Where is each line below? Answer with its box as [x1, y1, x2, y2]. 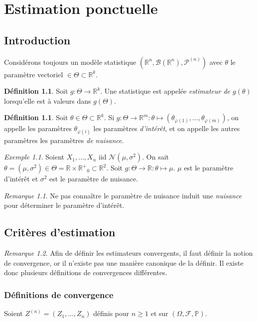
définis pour [93, 308, 129, 319]
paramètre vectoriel [4, 69, 63, 79]
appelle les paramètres [4, 123, 72, 134]
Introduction [4, 32, 71, 47]
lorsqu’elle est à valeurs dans [4, 95, 91, 106]
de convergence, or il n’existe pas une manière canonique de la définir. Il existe [4, 257, 244, 268]
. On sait [142, 152, 169, 162]
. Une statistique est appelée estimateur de [100, 86, 231, 96]
